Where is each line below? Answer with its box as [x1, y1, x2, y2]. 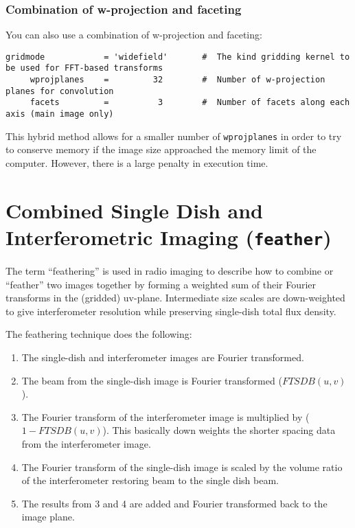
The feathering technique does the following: [5, 327, 192, 341]
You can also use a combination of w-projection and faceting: [5, 27, 262, 42]
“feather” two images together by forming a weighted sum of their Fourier [5, 277, 317, 291]
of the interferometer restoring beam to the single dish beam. [21, 473, 279, 487]
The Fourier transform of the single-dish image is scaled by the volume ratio [21, 459, 343, 474]
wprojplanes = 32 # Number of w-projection [30, 75, 325, 85]
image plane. [21, 509, 75, 524]
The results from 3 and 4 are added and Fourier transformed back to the [21, 496, 328, 510]
